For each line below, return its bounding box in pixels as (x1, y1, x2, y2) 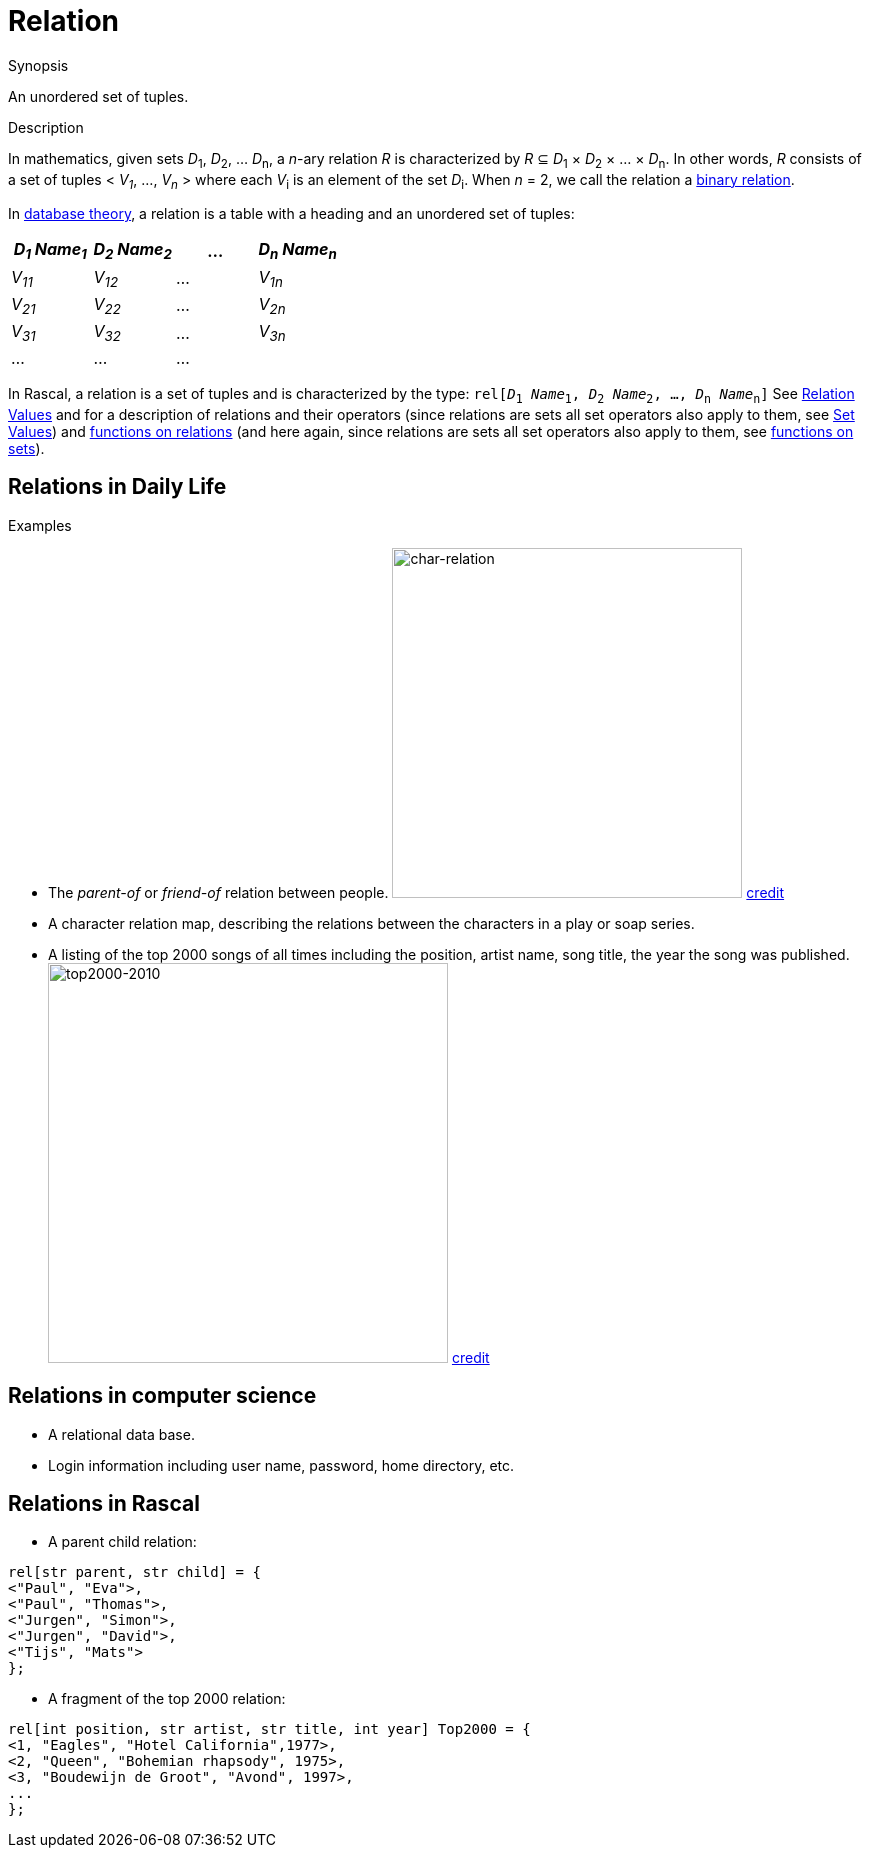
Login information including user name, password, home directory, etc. (48, 1456, 515, 1474)
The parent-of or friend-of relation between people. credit (48, 883, 785, 901)
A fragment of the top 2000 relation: (48, 1690, 286, 1708)
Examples (8, 516, 72, 534)
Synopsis (8, 56, 69, 74)
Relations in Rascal (8, 1491, 200, 1516)
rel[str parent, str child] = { (8, 1564, 261, 1581)
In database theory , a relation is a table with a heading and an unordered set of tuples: (8, 205, 575, 223)
